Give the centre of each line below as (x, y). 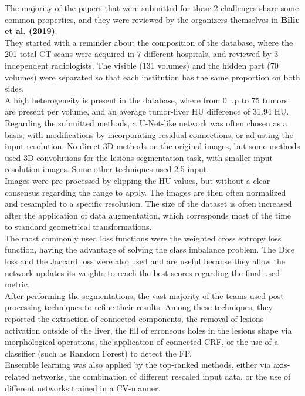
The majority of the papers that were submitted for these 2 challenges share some (152, 8)
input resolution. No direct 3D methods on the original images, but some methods (152, 146)
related (17, 376)
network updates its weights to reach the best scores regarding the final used (142, 272)
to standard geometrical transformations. (78, 226)
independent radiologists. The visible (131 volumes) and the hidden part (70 (142, 65)
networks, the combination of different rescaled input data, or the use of (161, 376)
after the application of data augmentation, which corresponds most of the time (148, 215)
